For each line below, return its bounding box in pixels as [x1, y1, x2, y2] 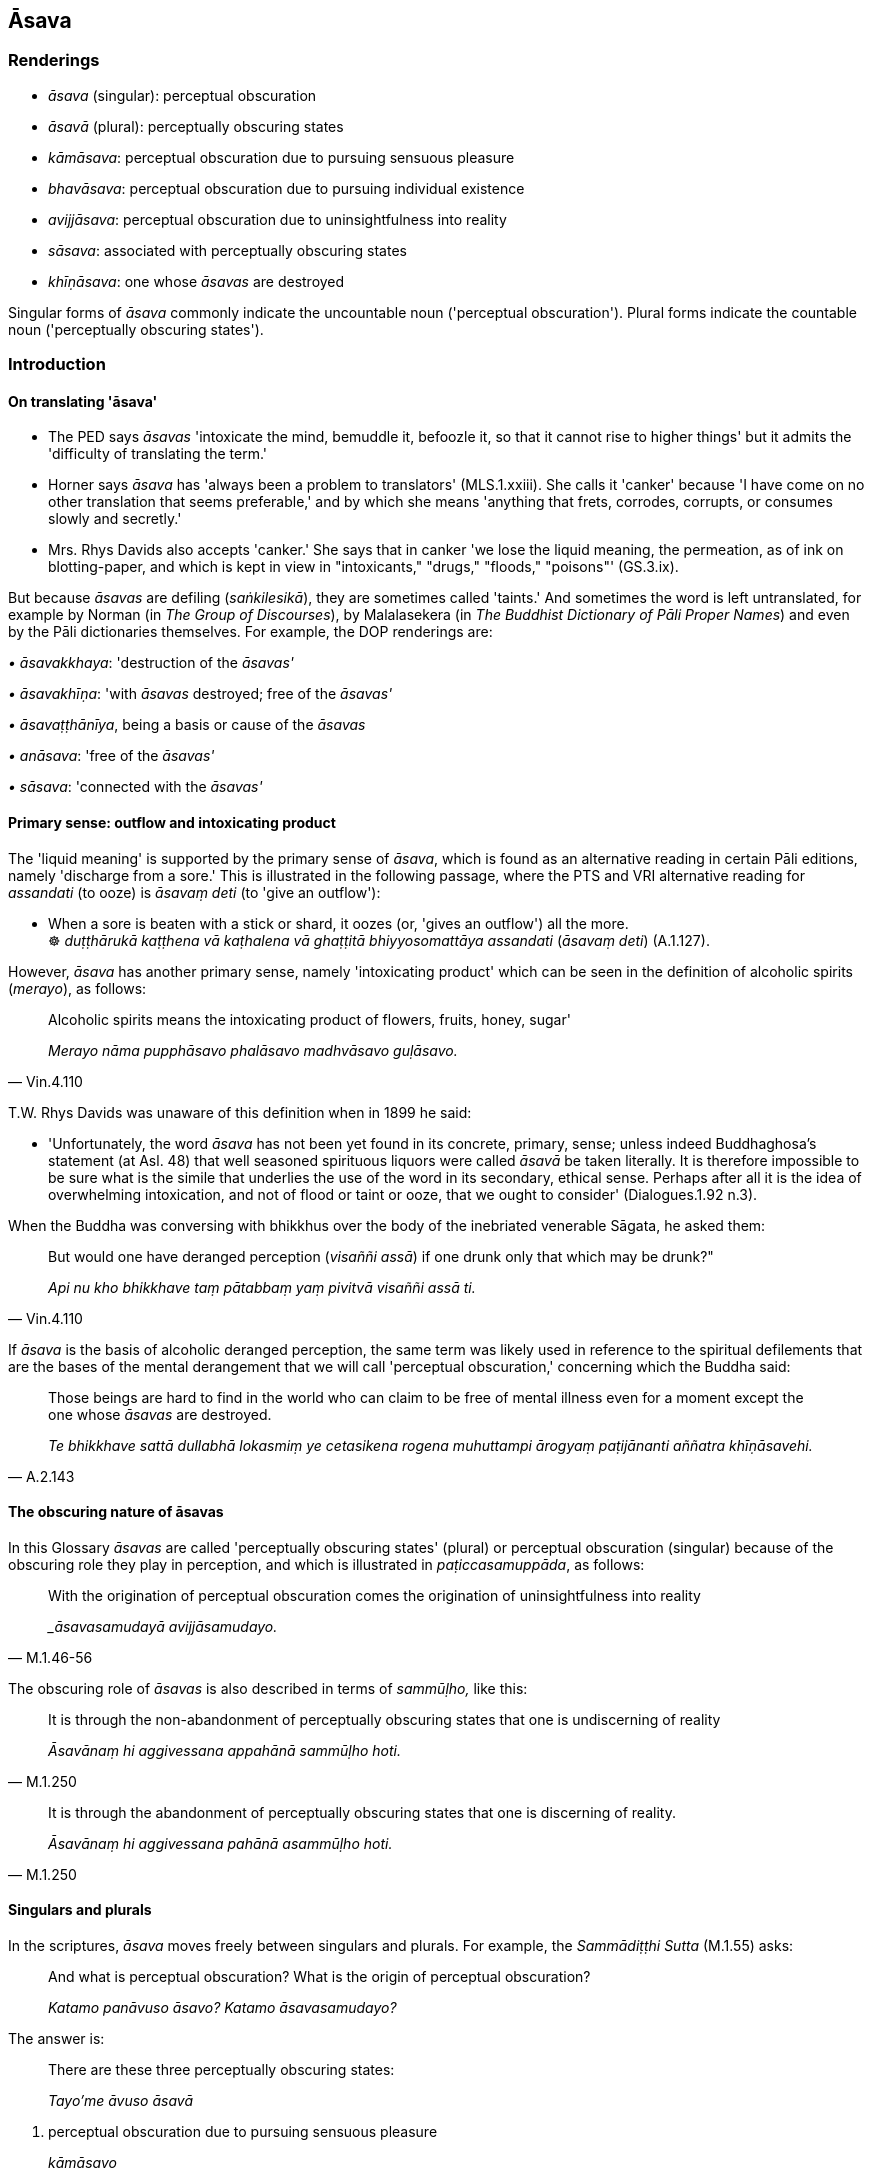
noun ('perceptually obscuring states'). [8, 320, 264, 338]
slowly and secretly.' [48, 510, 182, 528]
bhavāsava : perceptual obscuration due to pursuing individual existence [48, 179, 525, 197]
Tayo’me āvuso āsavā [48, 2092, 194, 2110]
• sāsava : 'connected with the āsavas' [8, 778, 263, 796]
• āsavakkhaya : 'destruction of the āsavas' [8, 654, 295, 672]
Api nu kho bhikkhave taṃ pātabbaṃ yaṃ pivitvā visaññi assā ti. [48, 1278, 476, 1296]
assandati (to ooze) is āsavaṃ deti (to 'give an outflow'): [8, 883, 381, 901]
